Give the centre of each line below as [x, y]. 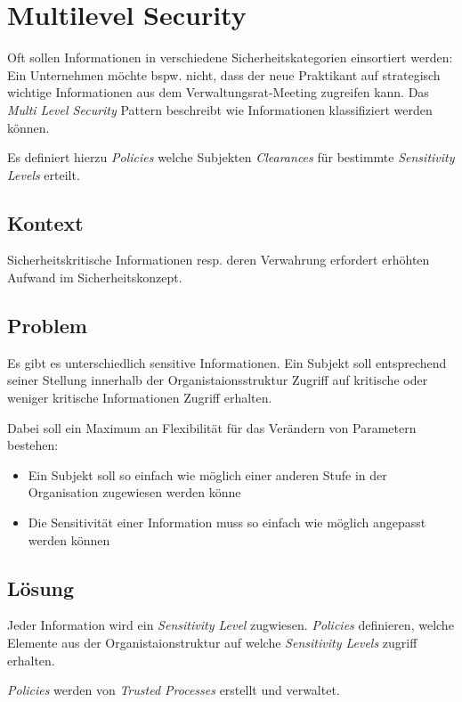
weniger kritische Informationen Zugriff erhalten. [140, 398]
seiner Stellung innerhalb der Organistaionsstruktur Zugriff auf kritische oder [218, 380]
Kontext [45, 222]
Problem [47, 326]
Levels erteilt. [44, 174]
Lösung [41, 588]
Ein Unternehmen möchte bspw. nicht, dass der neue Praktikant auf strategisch [224, 74]
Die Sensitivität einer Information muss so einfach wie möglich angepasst [227, 522]
